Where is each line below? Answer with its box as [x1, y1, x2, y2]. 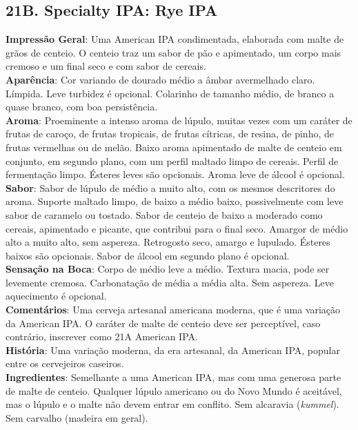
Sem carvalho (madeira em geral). [6, 410, 148, 424]
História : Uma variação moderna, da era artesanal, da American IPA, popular [6, 342, 340, 357]
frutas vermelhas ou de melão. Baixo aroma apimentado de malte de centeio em [6, 139, 342, 154]
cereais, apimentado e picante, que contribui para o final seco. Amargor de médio [6, 221, 348, 235]
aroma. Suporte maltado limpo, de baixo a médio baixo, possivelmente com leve [6, 194, 344, 208]
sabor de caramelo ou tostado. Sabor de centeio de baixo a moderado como [6, 207, 323, 222]
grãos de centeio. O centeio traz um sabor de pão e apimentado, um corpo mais [6, 45, 341, 59]
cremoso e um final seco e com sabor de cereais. [6, 59, 206, 73]
